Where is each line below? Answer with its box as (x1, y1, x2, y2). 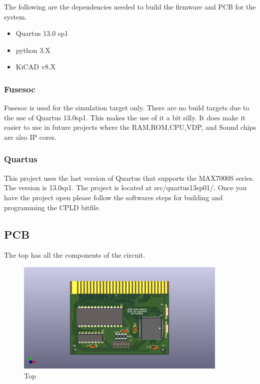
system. (4, 11, 27, 21)
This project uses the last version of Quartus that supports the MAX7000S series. (4, 172, 254, 183)
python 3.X (15, 44, 50, 55)
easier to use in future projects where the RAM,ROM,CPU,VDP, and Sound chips (4, 122, 256, 132)
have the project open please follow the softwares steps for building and (4, 192, 223, 202)
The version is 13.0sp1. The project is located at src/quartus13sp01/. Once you (4, 182, 247, 193)
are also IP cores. (4, 131, 57, 142)
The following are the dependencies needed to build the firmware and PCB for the (4, 1, 256, 11)
